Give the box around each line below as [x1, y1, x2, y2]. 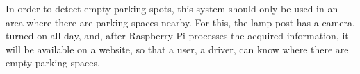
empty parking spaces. [6, 55, 100, 70]
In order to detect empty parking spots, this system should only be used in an [6, 1, 338, 15]
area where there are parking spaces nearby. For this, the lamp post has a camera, [6, 15, 355, 29]
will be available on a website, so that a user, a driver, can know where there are [6, 41, 349, 56]
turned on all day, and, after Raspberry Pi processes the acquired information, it [6, 28, 349, 43]
